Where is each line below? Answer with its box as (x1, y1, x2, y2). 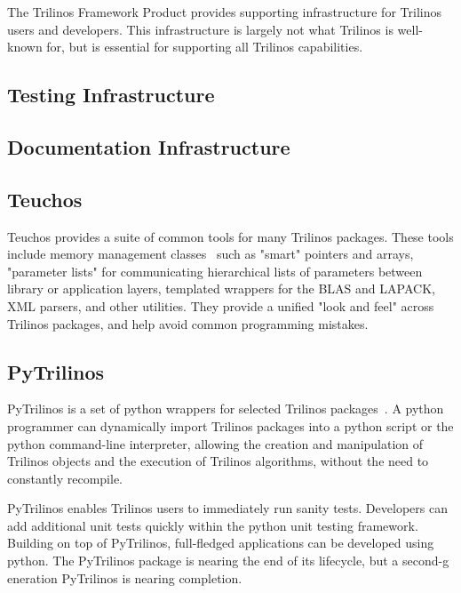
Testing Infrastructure (7, 81, 215, 108)
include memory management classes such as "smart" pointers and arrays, (7, 244, 414, 263)
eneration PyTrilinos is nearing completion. (7, 568, 242, 587)
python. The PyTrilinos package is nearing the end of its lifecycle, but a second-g (7, 551, 449, 570)
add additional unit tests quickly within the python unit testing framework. (7, 516, 418, 534)
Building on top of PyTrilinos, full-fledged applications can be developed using (7, 533, 434, 552)
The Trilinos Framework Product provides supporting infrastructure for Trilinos (7, 3, 441, 20)
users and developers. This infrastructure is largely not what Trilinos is (7, 20, 393, 38)
